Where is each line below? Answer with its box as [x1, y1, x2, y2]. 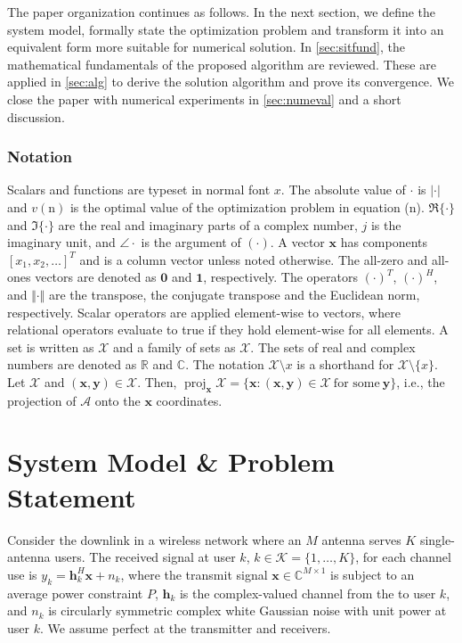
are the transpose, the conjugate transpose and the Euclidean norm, [48, 284, 420, 303]
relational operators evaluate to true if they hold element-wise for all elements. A [7, 320, 449, 339]
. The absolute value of [280, 180, 406, 199]
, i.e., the [396, 372, 445, 391]
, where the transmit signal [120, 565, 268, 583]
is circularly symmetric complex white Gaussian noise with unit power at [48, 601, 447, 620]
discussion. [7, 107, 65, 126]
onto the [94, 391, 141, 409]
